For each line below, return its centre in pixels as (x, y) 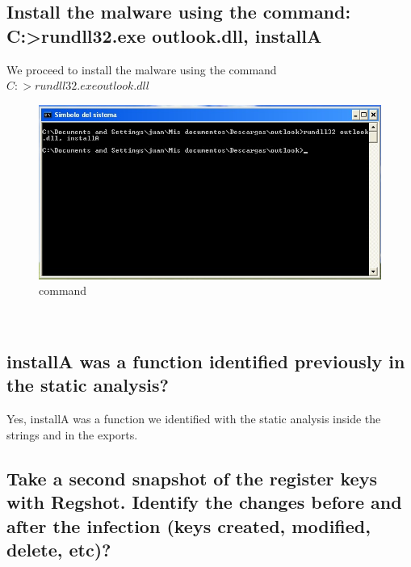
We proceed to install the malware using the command (142, 69)
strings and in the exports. (72, 434)
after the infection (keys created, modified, (189, 525)
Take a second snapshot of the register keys (192, 478)
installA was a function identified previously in (206, 361)
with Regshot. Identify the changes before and (204, 502)
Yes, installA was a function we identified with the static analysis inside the (194, 419)
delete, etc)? (59, 549)
